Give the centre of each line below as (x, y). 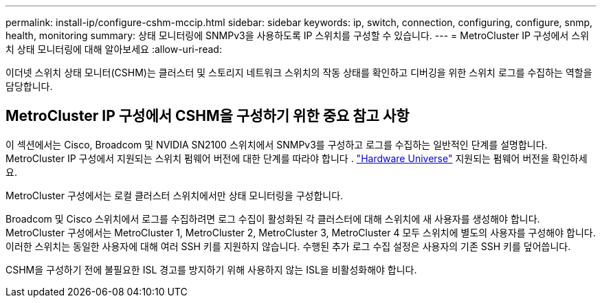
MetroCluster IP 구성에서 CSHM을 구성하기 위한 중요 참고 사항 (208, 116)
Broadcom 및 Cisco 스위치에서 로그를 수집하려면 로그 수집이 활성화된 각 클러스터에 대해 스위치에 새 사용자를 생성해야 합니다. (273, 218)
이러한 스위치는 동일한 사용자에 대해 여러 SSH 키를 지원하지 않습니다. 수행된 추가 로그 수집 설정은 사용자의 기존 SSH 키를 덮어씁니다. (288, 246)
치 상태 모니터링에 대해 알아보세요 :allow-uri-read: (114, 49)
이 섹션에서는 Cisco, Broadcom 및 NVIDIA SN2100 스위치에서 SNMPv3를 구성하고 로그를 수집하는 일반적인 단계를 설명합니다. (277, 144)
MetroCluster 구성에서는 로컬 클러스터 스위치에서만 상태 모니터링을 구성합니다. (175, 195)
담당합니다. (29, 86)
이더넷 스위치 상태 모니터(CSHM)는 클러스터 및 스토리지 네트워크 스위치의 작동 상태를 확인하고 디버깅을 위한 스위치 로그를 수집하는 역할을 (299, 72)
